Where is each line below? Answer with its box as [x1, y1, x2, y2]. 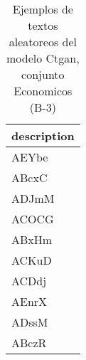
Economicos [14, 83, 72, 99]
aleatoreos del [9, 33, 77, 50]
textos [28, 17, 58, 33]
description [11, 127, 75, 144]
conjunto [21, 66, 65, 83]
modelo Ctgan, [6, 50, 80, 66]
